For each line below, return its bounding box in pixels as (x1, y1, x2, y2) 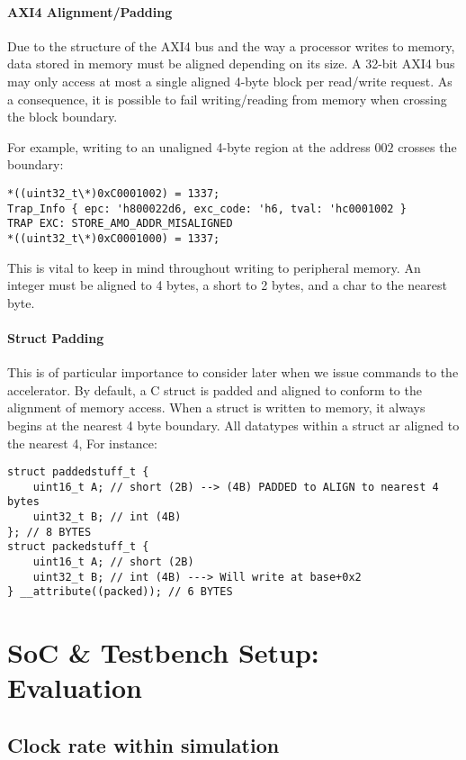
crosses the (398, 137, 457, 156)
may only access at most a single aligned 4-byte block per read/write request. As (7, 71, 453, 90)
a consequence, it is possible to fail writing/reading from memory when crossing (7, 89, 447, 108)
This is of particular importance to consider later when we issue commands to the (7, 363, 459, 382)
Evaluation (7, 669, 142, 706)
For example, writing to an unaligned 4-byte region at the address (7, 137, 371, 156)
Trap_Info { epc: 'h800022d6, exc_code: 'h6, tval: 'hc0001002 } (7, 202, 407, 215)
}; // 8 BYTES (7, 525, 92, 538)
